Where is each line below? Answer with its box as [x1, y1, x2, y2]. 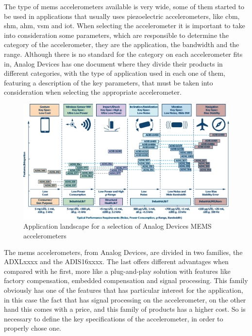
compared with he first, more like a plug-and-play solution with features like [4, 266, 231, 276]
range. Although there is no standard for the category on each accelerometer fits [4, 49, 243, 59]
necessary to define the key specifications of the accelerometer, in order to [4, 313, 223, 323]
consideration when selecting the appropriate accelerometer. [4, 87, 182, 97]
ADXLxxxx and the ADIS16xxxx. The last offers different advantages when [4, 256, 229, 267]
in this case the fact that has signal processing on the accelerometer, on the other [4, 294, 246, 304]
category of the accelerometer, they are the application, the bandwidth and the [4, 39, 239, 50]
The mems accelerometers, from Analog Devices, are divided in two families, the [4, 247, 243, 257]
